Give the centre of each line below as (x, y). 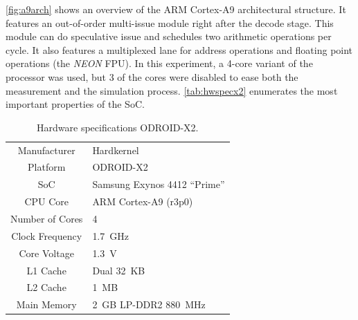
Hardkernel (116, 150)
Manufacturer (46, 150)
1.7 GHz (110, 235)
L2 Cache (46, 287)
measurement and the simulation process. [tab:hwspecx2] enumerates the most (172, 90)
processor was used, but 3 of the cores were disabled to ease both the (152, 76)
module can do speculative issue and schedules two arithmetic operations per (169, 36)
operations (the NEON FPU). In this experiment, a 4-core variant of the (159, 63)
